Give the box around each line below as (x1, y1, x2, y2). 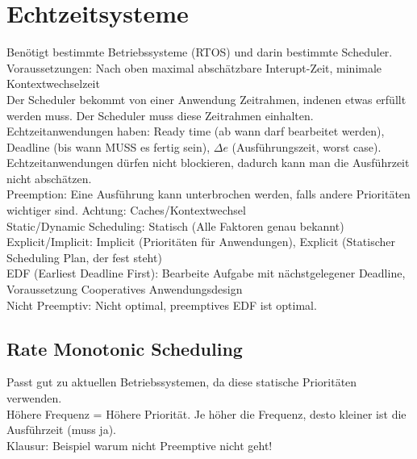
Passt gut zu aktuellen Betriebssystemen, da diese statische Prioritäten (6, 373, 357, 390)
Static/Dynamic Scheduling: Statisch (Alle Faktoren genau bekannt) (6, 217, 344, 234)
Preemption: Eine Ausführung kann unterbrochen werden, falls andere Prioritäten (6, 186, 411, 202)
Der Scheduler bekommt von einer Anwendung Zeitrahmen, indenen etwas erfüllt (6, 90, 407, 107)
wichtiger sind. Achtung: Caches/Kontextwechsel (6, 202, 246, 219)
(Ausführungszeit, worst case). (231, 138, 382, 155)
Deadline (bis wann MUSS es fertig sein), (6, 138, 211, 155)
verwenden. (6, 390, 62, 407)
